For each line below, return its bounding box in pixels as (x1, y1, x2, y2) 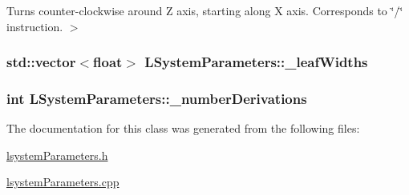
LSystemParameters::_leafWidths (144, 52, 368, 72)
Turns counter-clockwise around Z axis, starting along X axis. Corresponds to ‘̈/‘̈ (6, 2, 403, 18)
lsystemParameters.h (6, 146, 108, 163)
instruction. (6, 18, 63, 34)
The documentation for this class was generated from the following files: (6, 120, 360, 137)
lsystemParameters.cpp (6, 173, 119, 190)
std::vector (6, 52, 76, 72)
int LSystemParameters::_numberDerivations (6, 88, 307, 108)
